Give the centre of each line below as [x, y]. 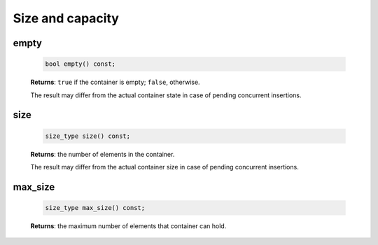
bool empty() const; [80, 64]
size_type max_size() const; [95, 208]
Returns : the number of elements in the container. [103, 154]
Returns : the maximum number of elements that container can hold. [128, 226]
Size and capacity [66, 18]
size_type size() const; [88, 136]
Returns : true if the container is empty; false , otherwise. [115, 82]
